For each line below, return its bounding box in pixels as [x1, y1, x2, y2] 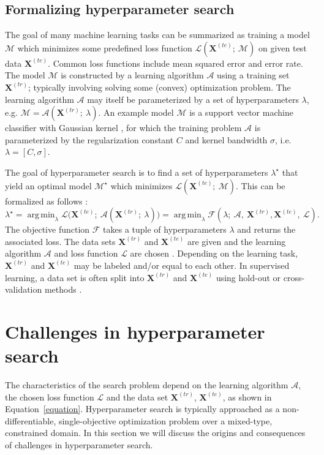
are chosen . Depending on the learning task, [130, 247, 298, 260]
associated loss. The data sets [5, 235, 116, 247]
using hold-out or [216, 271, 281, 284]
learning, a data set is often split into [5, 271, 145, 284]
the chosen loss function [5, 390, 94, 403]
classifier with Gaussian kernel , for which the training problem [5, 121, 242, 134]
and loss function [54, 247, 118, 260]
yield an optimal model [5, 179, 92, 192]
